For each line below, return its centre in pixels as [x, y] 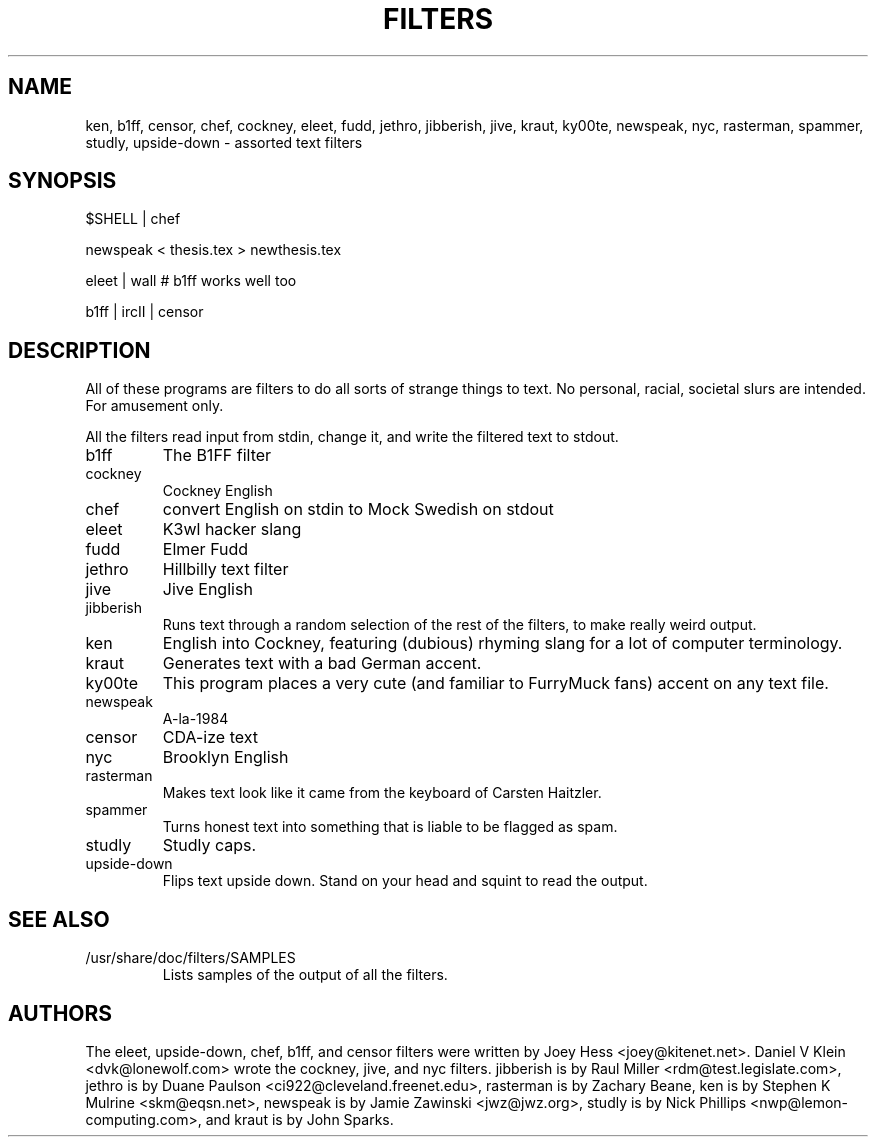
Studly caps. [209, 845]
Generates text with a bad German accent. [322, 663]
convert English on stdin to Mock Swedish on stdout [358, 509]
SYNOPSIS [62, 181]
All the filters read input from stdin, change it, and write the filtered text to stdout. [352, 437]
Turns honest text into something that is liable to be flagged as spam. [390, 827]
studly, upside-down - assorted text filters [224, 142]
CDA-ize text [210, 737]
